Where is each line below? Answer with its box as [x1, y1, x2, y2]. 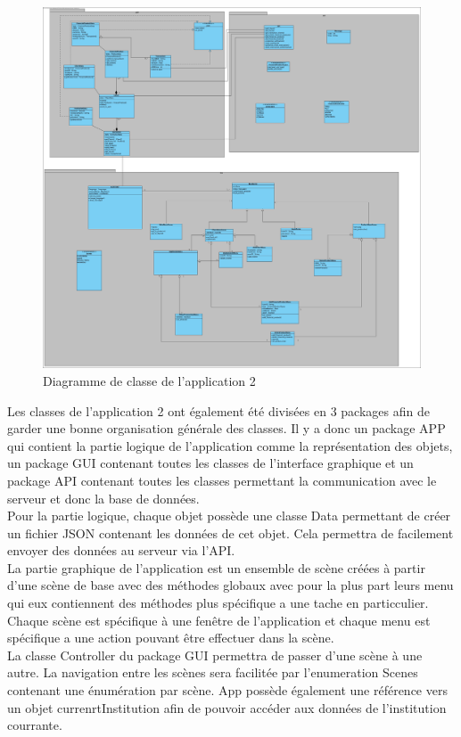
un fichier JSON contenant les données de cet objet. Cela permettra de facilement [7, 523, 454, 542]
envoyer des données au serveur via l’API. [7, 541, 235, 560]
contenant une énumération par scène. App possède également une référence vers [7, 681, 448, 700]
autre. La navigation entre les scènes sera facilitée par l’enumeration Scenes [7, 663, 418, 682]
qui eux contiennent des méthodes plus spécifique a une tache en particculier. [7, 594, 429, 612]
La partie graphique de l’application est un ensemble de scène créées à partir [7, 558, 425, 577]
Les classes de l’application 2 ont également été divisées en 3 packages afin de [7, 401, 430, 420]
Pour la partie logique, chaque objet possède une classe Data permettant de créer [7, 506, 451, 525]
